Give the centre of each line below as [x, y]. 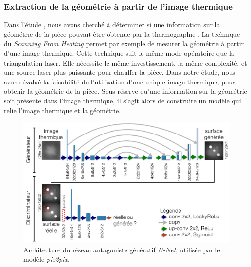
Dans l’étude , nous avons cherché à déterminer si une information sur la [112, 25]
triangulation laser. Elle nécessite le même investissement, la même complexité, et [125, 62]
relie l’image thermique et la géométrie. [63, 110]
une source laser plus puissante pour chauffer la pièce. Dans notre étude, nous [120, 72]
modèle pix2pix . [46, 259]
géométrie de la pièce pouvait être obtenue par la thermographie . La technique [122, 34]
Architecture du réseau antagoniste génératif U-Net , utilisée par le [122, 249]
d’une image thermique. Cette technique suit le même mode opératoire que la [119, 53]
